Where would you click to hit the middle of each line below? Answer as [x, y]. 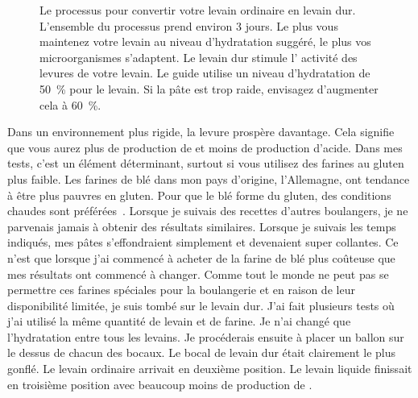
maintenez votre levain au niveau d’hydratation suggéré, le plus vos [205, 41]
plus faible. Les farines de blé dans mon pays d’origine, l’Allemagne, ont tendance [209, 178]
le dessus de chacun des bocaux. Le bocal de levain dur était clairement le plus [202, 352]
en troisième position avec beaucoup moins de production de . [160, 384]
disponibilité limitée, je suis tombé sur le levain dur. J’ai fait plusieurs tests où [201, 305]
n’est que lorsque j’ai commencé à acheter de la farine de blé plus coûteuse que [201, 257]
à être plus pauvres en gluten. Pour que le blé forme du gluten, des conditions [199, 195]
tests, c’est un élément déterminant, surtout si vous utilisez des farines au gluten [206, 163]
